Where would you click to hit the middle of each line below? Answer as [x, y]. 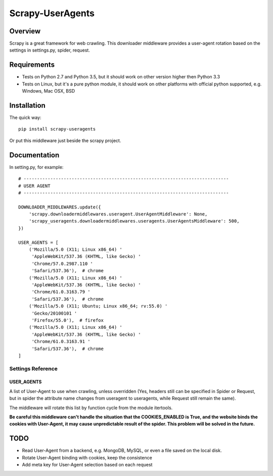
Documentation [34, 155]
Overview [25, 31]
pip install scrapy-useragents [57, 129]
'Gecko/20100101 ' [54, 313]
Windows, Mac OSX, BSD [49, 91]
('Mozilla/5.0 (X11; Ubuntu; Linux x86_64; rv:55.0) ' [98, 306]
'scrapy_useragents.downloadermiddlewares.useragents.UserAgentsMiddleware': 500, [134, 221]
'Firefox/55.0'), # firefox [67, 320]
